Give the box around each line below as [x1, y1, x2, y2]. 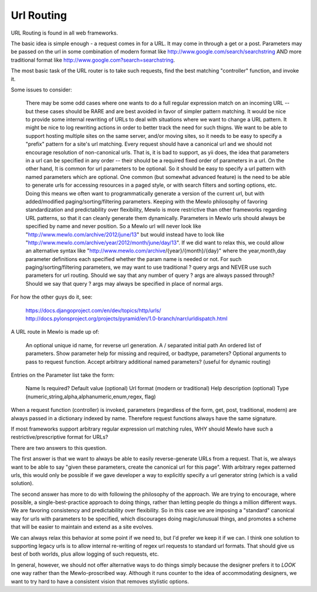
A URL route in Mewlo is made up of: [11, 329, 100, 336]
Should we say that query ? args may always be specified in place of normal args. [25, 280, 223, 287]
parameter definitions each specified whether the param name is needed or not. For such [25, 255, 242, 262]
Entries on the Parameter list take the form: [11, 371, 114, 378]
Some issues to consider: [11, 86, 72, 93]
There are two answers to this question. [11, 444, 107, 451]
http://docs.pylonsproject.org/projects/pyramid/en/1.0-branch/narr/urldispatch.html [25, 315, 228, 322]
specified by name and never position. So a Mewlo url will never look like [25, 223, 202, 230]
